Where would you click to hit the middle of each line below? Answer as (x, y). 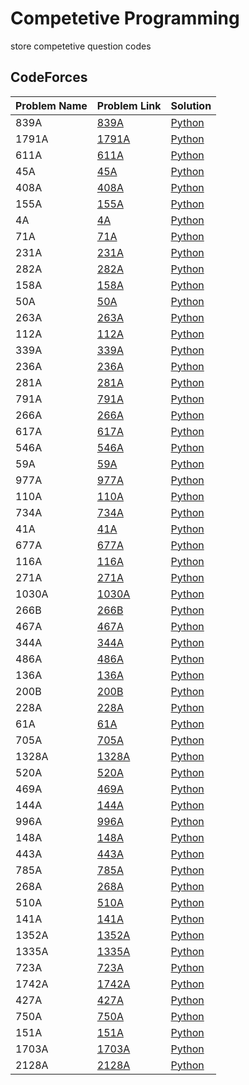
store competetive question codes (81, 46)
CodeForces (49, 77)
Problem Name (51, 105)
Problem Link (129, 105)
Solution (191, 105)
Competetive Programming (125, 18)
